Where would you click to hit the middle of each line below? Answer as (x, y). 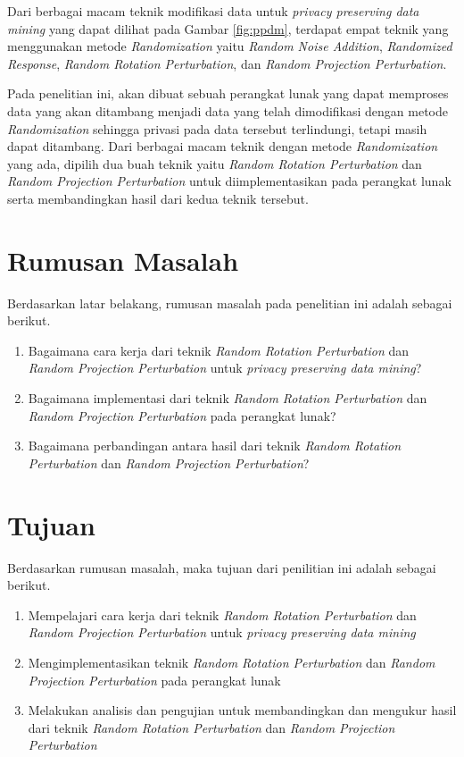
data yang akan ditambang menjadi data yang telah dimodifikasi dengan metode (228, 110)
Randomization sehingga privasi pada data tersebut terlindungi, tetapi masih (217, 128)
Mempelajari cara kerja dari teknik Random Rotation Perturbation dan (222, 614)
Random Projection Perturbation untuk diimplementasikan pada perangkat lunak (229, 181)
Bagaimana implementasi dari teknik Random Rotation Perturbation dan (228, 398)
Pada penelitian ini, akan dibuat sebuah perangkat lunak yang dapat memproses (228, 93)
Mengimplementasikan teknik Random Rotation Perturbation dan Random (232, 662)
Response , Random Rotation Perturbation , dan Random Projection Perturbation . (227, 63)
